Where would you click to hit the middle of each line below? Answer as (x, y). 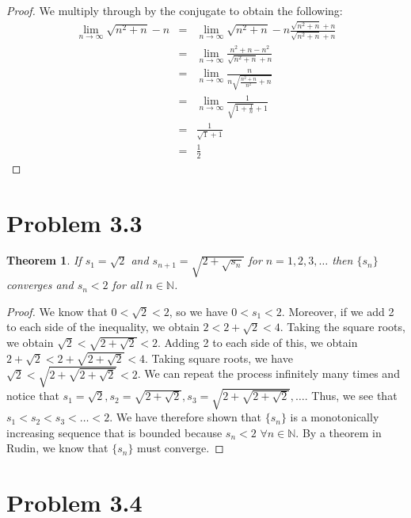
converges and (40, 285)
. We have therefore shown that (186, 417)
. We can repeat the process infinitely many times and (268, 373)
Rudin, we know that (57, 448)
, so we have (198, 311)
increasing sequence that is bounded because (114, 432)
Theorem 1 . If (44, 260)
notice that (33, 396)
